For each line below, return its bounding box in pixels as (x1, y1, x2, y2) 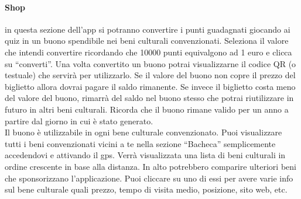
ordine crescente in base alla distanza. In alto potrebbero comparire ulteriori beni (5, 160, 296, 172)
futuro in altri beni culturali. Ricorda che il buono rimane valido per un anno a (5, 103, 289, 115)
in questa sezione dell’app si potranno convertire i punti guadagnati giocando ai (5, 23, 290, 35)
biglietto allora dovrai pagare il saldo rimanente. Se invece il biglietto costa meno (5, 80, 296, 92)
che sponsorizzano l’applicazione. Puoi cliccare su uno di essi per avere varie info (5, 172, 293, 184)
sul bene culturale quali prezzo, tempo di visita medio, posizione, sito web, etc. (5, 183, 288, 195)
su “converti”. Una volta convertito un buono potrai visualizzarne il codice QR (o (5, 57, 296, 69)
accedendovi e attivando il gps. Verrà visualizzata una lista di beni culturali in (5, 149, 286, 161)
